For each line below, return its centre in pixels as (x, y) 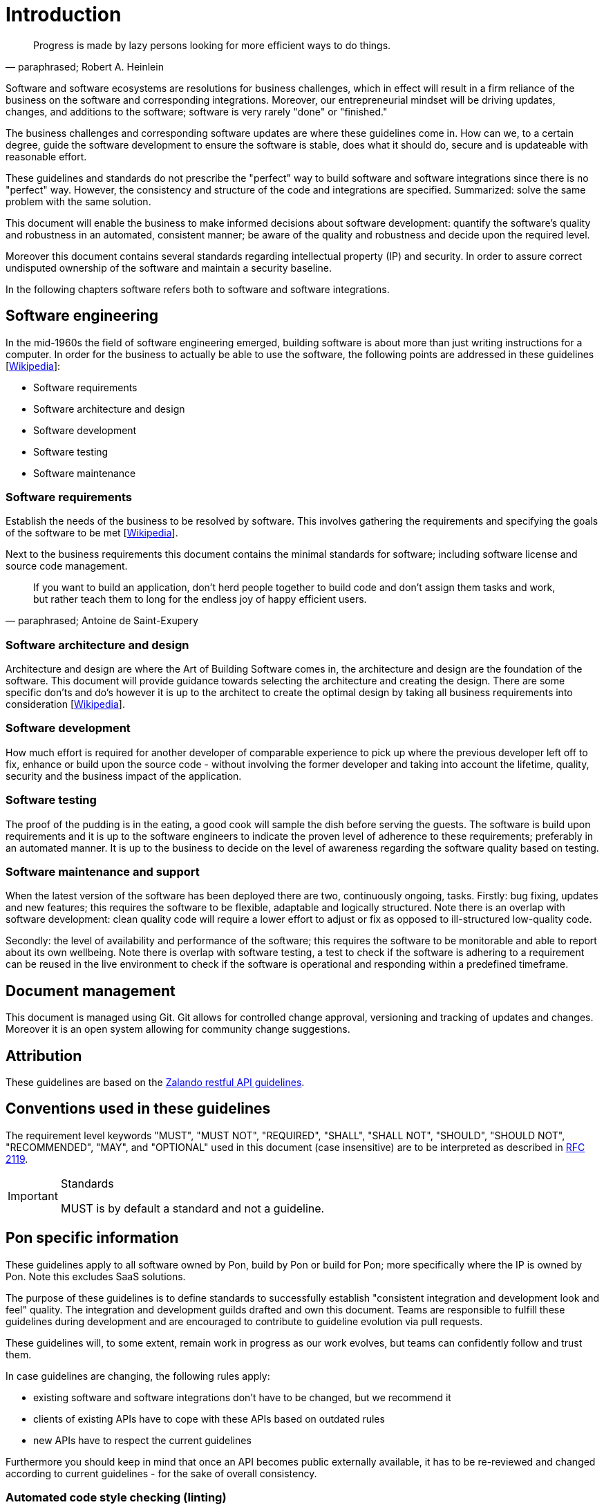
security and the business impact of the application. (124, 776)
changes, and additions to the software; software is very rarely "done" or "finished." (197, 111)
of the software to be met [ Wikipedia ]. (92, 533)
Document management (91, 991)
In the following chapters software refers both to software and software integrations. (198, 289)
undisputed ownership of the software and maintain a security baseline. (169, 268)
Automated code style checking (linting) (116, 1498)
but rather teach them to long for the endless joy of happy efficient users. (200, 599)
